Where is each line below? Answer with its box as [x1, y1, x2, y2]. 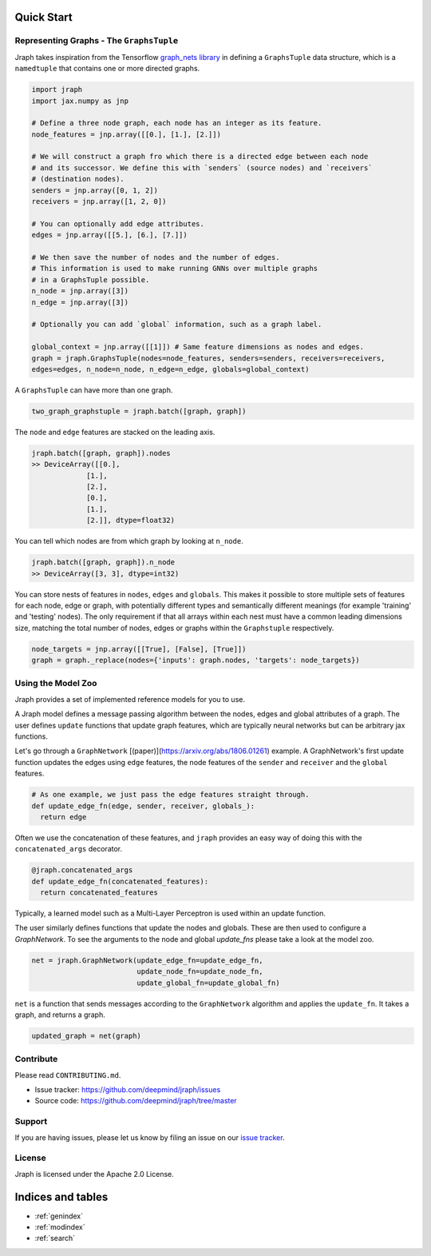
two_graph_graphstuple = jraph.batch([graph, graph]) [31, 406, 247, 416]
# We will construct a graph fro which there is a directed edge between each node [31, 152, 369, 161]
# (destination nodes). [31, 174, 125, 184]
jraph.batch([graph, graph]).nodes [31, 449, 171, 457]
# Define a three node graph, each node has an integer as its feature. [31, 118, 322, 128]
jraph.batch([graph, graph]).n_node [31, 558, 176, 567]
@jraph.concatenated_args [31, 866, 133, 875]
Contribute [14, 1054, 58, 1065]
